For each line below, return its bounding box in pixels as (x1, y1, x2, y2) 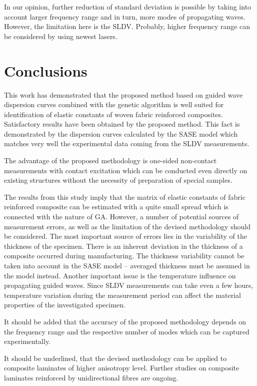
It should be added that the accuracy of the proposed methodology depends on (4, 316, 246, 326)
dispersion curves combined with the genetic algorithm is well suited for (4, 99, 224, 110)
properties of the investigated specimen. (4, 299, 125, 310)
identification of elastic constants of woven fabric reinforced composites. (4, 109, 223, 119)
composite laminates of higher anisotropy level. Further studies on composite (4, 362, 239, 373)
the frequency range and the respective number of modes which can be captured (4, 326, 249, 336)
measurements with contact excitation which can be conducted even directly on (4, 165, 247, 175)
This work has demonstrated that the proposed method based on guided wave (4, 89, 243, 100)
